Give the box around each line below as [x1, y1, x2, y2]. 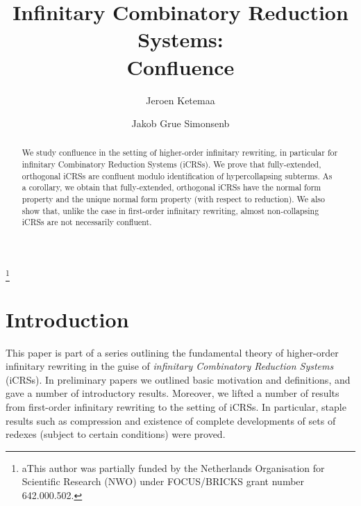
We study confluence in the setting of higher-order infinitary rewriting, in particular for [22, 147, 338, 158]
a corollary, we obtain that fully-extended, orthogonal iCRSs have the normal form [22, 181, 321, 193]
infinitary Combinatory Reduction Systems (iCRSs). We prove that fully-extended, [22, 158, 321, 170]
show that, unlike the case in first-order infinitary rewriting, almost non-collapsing [22, 204, 319, 216]
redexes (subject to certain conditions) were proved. [6, 427, 226, 441]
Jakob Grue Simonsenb [131, 116, 230, 131]
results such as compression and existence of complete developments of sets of [6, 413, 336, 427]
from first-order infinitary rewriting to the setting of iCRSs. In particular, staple [6, 399, 346, 414]
